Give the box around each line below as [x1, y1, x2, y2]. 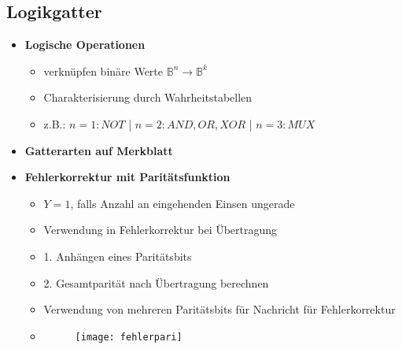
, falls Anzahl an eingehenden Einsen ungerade [70, 195, 295, 211]
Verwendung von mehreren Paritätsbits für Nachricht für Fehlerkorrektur [43, 301, 396, 317]
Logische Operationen [24, 36, 146, 53]
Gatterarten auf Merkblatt [24, 142, 173, 158]
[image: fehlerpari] [75, 331, 183, 343]
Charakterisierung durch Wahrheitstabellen [43, 89, 253, 106]
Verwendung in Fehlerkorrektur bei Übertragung [43, 221, 278, 238]
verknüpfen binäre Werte [43, 62, 164, 79]
